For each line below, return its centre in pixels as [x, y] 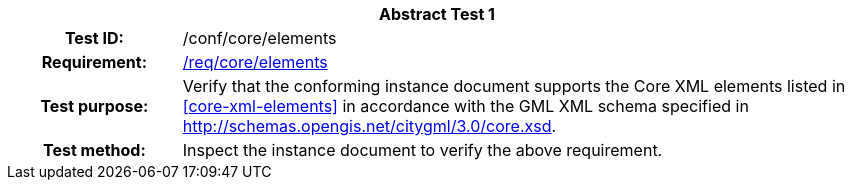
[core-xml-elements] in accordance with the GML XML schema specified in [465, 106]
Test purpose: [94, 106]
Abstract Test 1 [437, 14]
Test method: [94, 150]
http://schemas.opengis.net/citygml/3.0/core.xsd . [369, 126]
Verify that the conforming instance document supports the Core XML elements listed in [514, 86]
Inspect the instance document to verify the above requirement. [422, 150]
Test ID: [94, 38]
